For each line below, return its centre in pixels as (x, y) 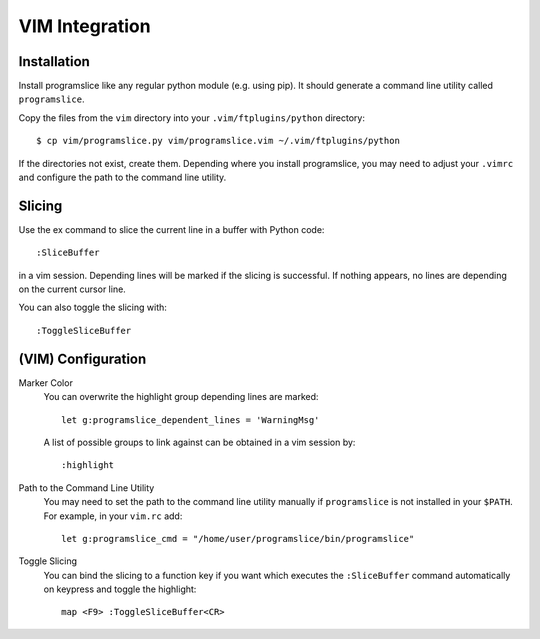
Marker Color (46, 382)
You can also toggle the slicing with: (92, 307)
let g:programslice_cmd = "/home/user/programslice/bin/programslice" (238, 538)
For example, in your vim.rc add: (113, 516)
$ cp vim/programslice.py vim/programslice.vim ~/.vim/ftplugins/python (218, 141)
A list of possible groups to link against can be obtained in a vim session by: (199, 442)
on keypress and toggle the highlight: (120, 589)
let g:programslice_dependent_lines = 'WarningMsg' (190, 419)
